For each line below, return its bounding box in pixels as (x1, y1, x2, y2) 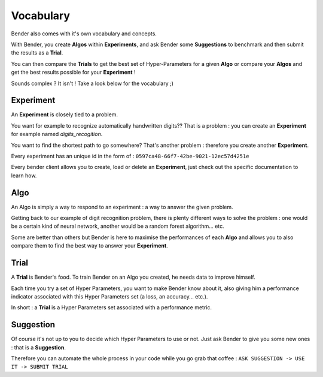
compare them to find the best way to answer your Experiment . (11, 242, 168, 249)
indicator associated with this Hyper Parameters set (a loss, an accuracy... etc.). (11, 292, 208, 300)
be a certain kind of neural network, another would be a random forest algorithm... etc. (11, 222, 224, 230)
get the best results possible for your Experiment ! (11, 69, 136, 76)
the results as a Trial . (11, 49, 63, 56)
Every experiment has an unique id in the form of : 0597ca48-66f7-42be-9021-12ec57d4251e (11, 152, 249, 159)
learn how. (11, 171, 37, 179)
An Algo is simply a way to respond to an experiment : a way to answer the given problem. (11, 203, 233, 210)
